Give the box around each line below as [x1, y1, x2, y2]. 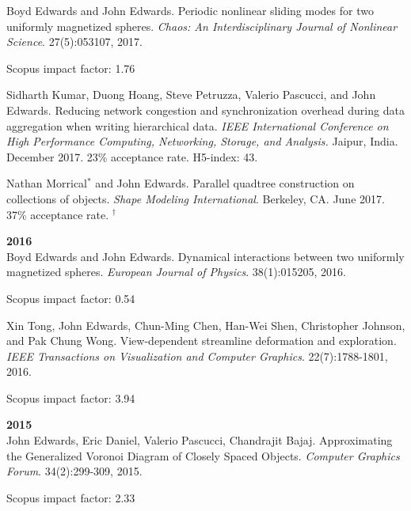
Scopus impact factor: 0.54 [6, 290, 135, 306]
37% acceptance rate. [6, 206, 109, 222]
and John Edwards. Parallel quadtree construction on [95, 175, 355, 191]
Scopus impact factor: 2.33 [6, 489, 135, 505]
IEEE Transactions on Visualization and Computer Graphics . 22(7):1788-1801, [6, 347, 388, 364]
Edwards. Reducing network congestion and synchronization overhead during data [6, 101, 405, 118]
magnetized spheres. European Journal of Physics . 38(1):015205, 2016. [6, 263, 346, 280]
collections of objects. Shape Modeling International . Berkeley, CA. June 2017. [6, 190, 385, 206]
